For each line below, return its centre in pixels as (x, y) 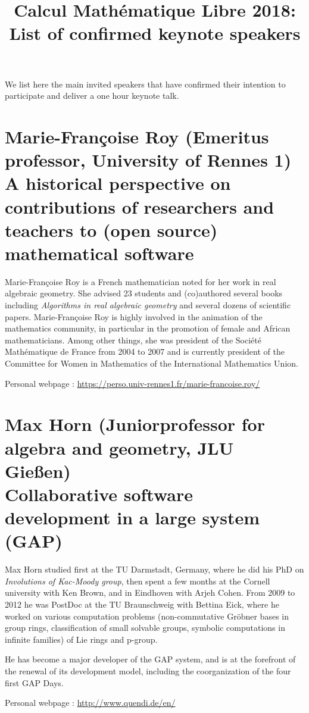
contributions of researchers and (140, 206)
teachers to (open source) (111, 229)
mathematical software (99, 253)
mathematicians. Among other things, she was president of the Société (133, 340)
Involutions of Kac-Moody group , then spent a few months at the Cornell (138, 581)
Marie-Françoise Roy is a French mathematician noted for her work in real (141, 281)
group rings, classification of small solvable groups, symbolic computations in (145, 628)
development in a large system (132, 517)
